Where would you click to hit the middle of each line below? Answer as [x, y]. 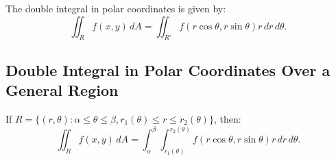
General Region [62, 90]
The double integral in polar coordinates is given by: [116, 8]
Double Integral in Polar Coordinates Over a [168, 70]
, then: [227, 118]
